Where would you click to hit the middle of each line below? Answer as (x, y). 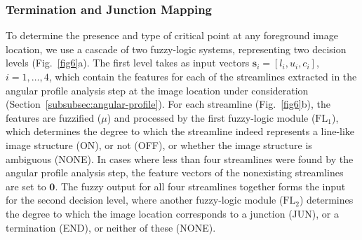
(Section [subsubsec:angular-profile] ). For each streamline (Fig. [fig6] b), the (168, 104)
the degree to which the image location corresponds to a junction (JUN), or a (172, 213)
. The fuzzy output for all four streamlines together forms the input (200, 186)
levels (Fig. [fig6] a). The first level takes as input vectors (128, 63)
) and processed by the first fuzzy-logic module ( (211, 117)
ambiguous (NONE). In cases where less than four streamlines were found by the (180, 158)
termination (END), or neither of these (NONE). (111, 227)
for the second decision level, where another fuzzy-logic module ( (145, 200)
